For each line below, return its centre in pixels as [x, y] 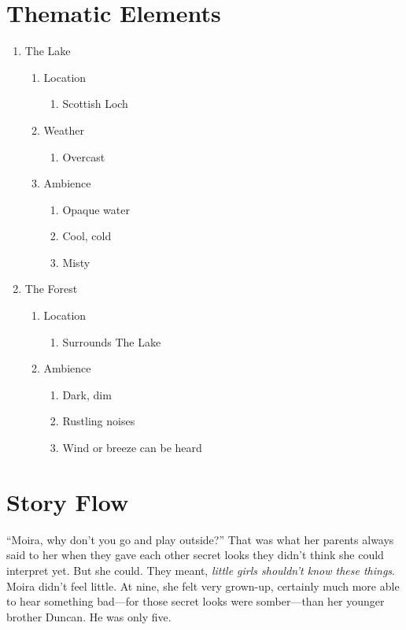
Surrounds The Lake [112, 341]
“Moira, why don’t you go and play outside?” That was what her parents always [200, 539]
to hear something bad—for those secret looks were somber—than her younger [196, 601]
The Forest [51, 289]
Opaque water [96, 209]
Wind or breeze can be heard [132, 448]
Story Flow [68, 501]
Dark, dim [87, 394]
